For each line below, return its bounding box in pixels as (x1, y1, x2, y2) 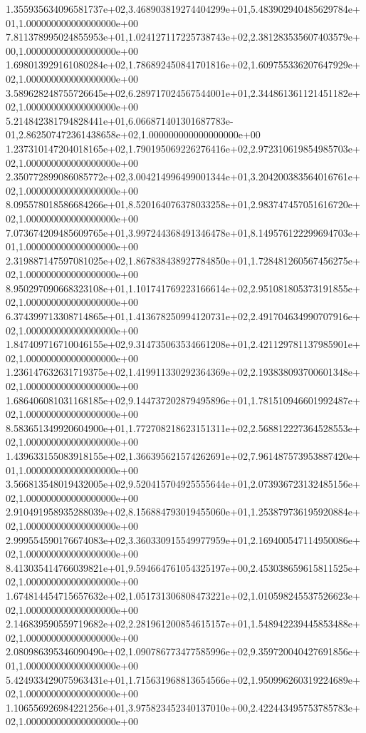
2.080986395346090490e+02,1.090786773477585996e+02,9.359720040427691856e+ (6, 644, 360, 659)
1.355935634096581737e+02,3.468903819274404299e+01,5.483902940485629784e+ (6, 1, 360, 16)
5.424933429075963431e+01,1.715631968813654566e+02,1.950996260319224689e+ (6, 672, 360, 687)
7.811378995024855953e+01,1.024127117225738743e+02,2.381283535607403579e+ (6, 29, 360, 44)
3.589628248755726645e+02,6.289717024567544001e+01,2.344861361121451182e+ (6, 85, 360, 100)
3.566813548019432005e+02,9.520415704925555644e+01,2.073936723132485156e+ (6, 476, 360, 491)
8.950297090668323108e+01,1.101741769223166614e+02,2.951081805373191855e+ (6, 280, 360, 295)
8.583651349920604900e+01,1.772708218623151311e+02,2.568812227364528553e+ (6, 420, 360, 435)
